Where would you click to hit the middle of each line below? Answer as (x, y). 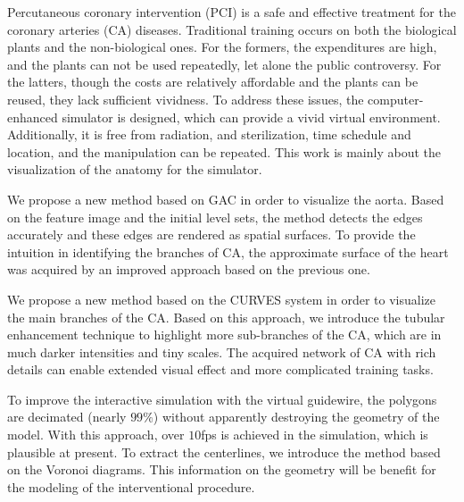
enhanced (33, 117)
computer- (396, 99)
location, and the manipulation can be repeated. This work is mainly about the (224, 151)
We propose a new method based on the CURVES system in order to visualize (221, 299)
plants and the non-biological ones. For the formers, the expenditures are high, (222, 47)
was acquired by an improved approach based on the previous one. (189, 269)
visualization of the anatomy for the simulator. (135, 169)
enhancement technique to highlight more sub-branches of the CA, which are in (224, 335)
